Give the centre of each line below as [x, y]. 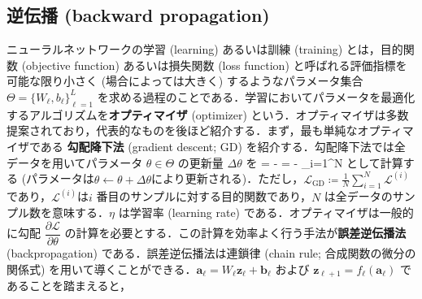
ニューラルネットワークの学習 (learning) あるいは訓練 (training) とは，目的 [205, 49]
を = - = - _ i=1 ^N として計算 [324, 162]
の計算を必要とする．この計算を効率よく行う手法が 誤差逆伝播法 [235, 233]
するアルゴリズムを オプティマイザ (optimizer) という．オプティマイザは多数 [208, 114]
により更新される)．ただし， [227, 178]
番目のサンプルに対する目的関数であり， [204, 196]
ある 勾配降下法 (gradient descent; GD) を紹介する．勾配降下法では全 [223, 146]
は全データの [358, 196]
